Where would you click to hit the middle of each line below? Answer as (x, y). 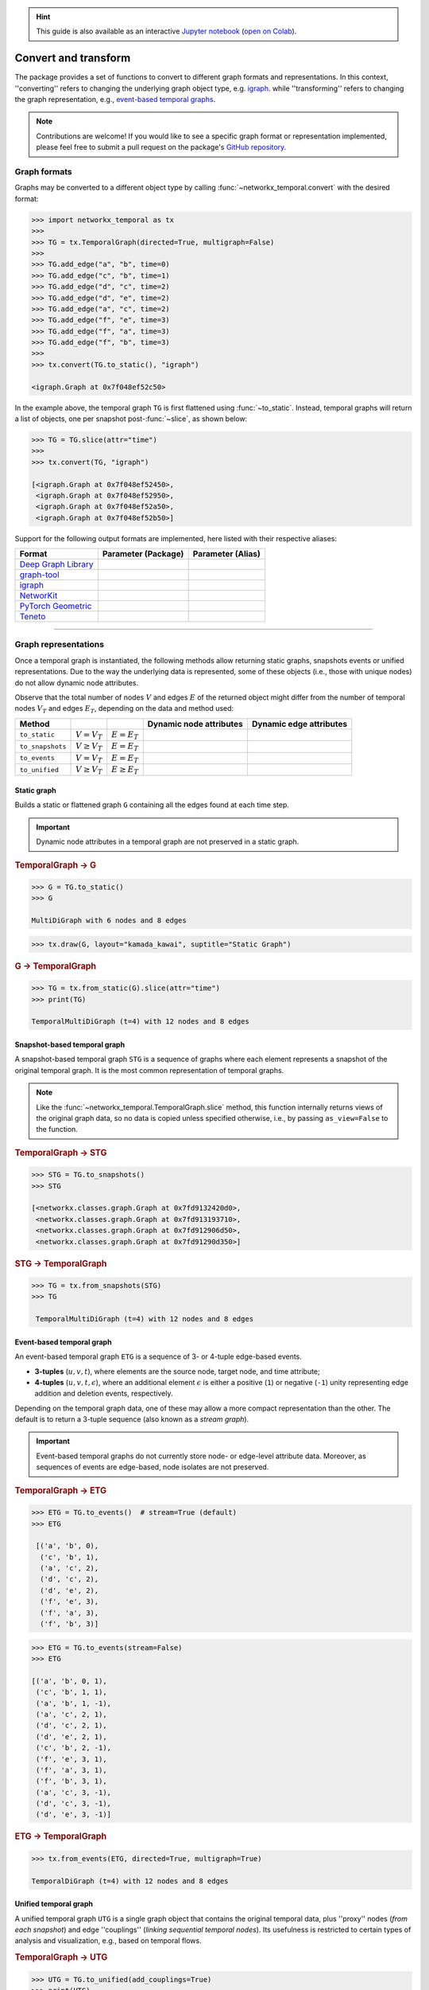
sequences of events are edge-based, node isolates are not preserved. (153, 1467)
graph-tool (39, 575)
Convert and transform (73, 59)
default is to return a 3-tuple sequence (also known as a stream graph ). (132, 1419)
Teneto (33, 617)
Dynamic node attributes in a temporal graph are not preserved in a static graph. (168, 842)
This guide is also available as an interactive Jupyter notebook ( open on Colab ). (166, 31)
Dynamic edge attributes (300, 724)
